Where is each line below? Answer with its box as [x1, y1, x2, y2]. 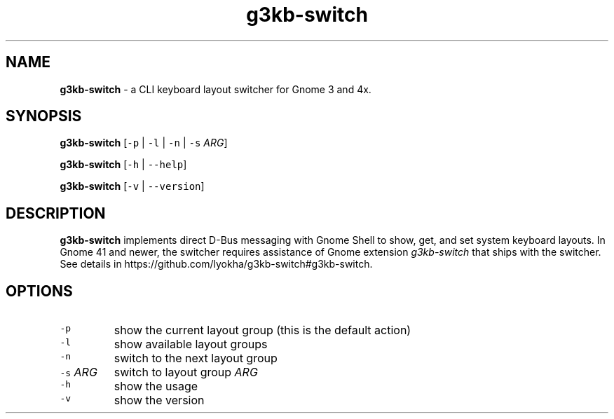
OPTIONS [6, 282, 73, 300]
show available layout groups [114, 337, 268, 352]
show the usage [114, 379, 198, 394]
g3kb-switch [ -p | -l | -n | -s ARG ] [60, 137, 228, 149]
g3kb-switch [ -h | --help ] [60, 158, 187, 171]
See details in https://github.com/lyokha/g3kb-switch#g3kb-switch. [60, 258, 373, 270]
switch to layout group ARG [114, 365, 258, 380]
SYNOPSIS [6, 107, 82, 125]
